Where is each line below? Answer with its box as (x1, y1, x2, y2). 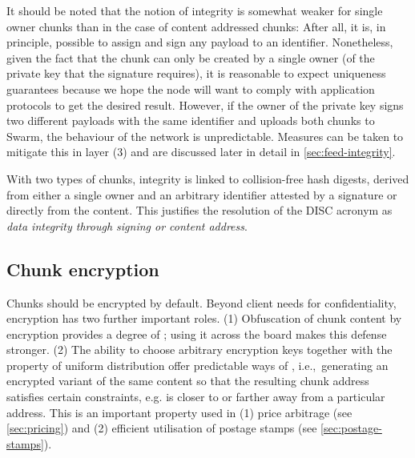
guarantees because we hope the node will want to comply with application (6, 80, 375, 97)
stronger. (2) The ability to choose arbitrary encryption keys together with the (6, 341, 393, 358)
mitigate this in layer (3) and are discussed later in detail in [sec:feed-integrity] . (6, 143, 396, 160)
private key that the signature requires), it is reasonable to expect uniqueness (6, 65, 386, 82)
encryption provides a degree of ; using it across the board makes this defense (6, 325, 387, 342)
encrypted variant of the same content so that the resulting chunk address (6, 372, 369, 389)
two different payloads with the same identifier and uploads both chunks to (6, 112, 375, 129)
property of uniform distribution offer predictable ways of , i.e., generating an (6, 356, 389, 373)
